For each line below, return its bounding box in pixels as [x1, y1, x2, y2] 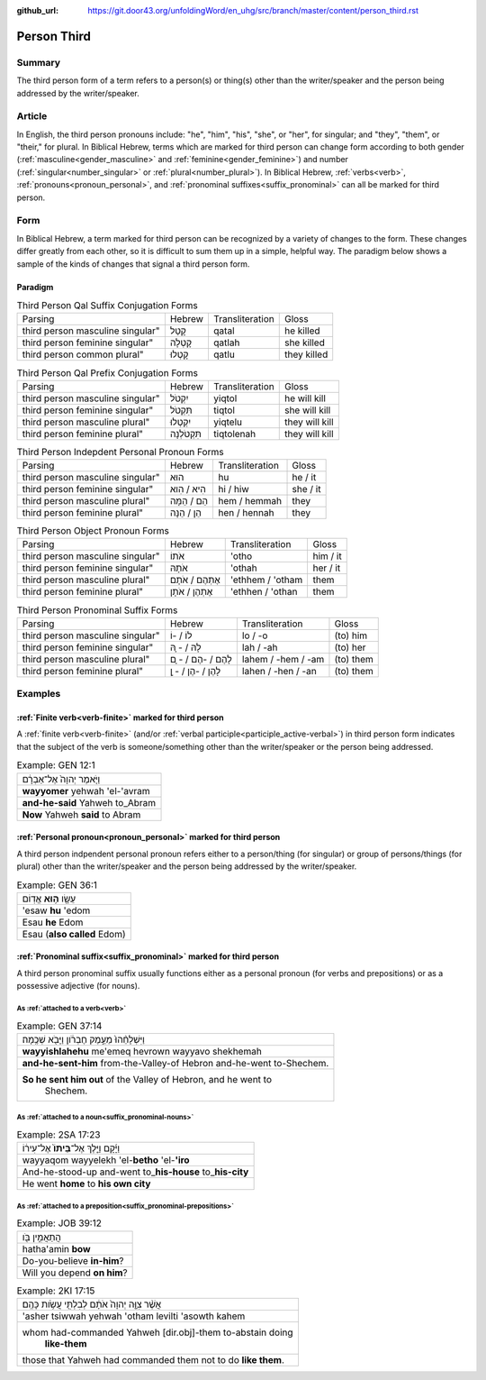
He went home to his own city [22, 1177, 151, 1190]
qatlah [212, 336, 240, 349]
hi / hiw [217, 483, 249, 496]
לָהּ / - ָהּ [169, 641, 202, 653]
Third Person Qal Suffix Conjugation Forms [16, 299, 198, 312]
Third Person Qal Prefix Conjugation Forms [16, 366, 198, 379]
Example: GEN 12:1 [16, 759, 95, 772]
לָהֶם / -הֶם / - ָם [169, 653, 233, 665]
